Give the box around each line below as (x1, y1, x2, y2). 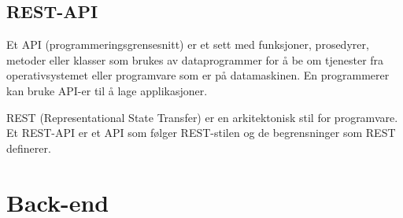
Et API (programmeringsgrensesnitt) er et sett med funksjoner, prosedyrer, (6, 36, 369, 53)
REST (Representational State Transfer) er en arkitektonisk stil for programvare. (6, 109, 398, 125)
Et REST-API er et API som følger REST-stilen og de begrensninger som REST (6, 124, 396, 141)
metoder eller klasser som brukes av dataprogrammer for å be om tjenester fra (6, 51, 384, 68)
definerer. (6, 139, 51, 156)
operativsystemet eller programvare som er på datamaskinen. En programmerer (6, 67, 390, 83)
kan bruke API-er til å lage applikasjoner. (6, 82, 208, 98)
